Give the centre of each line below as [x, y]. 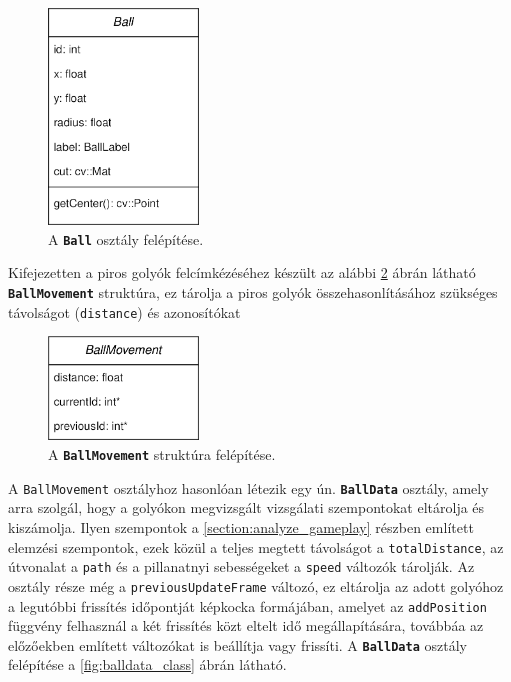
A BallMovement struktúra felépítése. [162, 454]
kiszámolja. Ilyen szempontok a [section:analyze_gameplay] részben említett [241, 526]
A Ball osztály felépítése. [126, 238]
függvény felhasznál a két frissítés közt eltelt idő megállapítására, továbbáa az [246, 625]
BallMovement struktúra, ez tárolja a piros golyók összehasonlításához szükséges [253, 291]
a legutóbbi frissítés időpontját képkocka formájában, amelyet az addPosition [247, 605]
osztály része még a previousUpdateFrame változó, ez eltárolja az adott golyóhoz [256, 585]
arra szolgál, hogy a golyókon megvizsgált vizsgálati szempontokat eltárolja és [246, 507]
